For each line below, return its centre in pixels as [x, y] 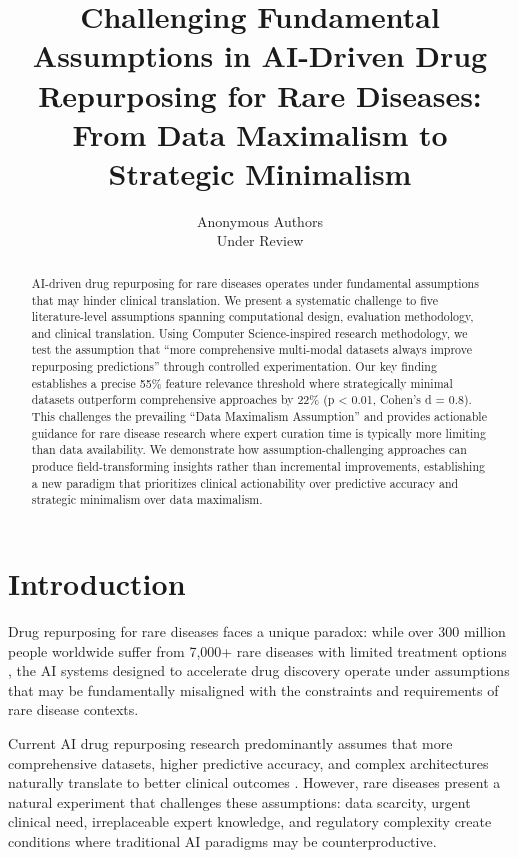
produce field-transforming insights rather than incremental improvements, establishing [258, 466]
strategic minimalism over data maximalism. [147, 499]
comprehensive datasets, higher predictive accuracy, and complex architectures [248, 762]
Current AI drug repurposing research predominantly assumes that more [230, 742]
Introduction [97, 583]
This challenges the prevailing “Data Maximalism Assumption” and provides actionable [259, 416]
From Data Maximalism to [260, 133]
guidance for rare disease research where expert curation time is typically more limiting [258, 432]
